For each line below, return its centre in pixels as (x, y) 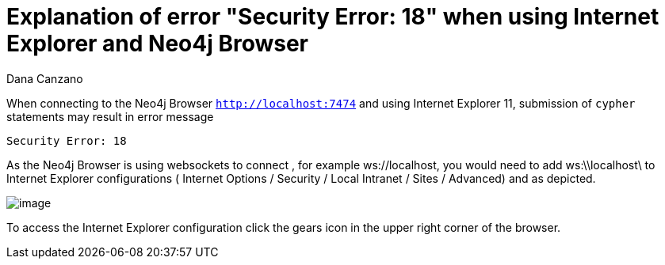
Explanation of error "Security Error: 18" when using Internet (333, 17)
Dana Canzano (45, 78)
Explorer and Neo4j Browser (158, 44)
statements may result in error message (110, 116)
